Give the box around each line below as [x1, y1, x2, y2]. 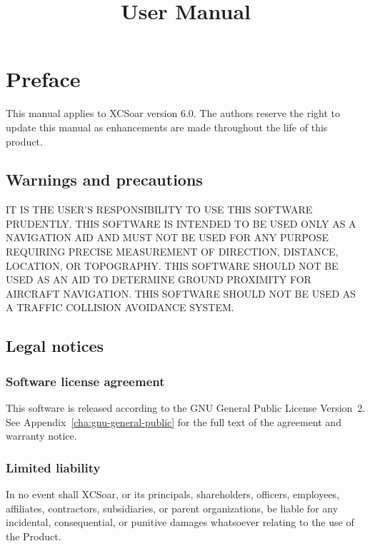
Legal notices [6, 335, 104, 357]
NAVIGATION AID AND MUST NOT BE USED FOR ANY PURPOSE [6, 230, 329, 245]
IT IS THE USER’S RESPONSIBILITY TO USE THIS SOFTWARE [6, 202, 313, 217]
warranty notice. [6, 428, 77, 443]
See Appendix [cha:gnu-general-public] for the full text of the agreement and [6, 414, 341, 429]
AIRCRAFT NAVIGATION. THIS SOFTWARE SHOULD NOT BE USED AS [6, 285, 356, 300]
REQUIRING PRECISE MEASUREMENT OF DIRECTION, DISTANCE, [6, 244, 339, 259]
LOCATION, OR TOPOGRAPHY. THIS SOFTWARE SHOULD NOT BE [6, 258, 339, 273]
